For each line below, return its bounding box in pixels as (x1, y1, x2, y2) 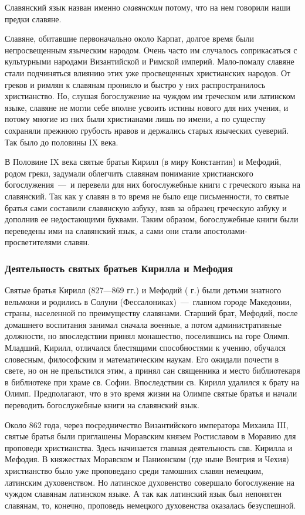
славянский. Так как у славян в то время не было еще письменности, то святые (5, 189, 289, 202)
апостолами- (204, 224, 248, 236)
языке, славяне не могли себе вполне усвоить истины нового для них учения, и (5, 101, 289, 113)
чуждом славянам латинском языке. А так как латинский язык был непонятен (5, 487, 282, 500)
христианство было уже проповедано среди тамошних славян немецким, (5, 465, 263, 476)
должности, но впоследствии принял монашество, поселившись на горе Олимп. (5, 330, 290, 342)
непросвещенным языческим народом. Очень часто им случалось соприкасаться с (5, 43, 297, 56)
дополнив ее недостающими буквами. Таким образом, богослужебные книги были (5, 213, 299, 225)
